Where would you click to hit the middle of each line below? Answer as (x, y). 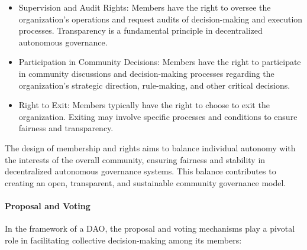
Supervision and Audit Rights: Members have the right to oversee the (145, 7)
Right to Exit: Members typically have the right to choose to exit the (144, 105)
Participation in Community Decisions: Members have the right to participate (160, 62)
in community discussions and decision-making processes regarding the (146, 73)
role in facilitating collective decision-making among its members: (123, 240)
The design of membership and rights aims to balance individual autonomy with (150, 147)
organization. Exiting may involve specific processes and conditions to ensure (158, 116)
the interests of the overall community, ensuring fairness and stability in (135, 159)
